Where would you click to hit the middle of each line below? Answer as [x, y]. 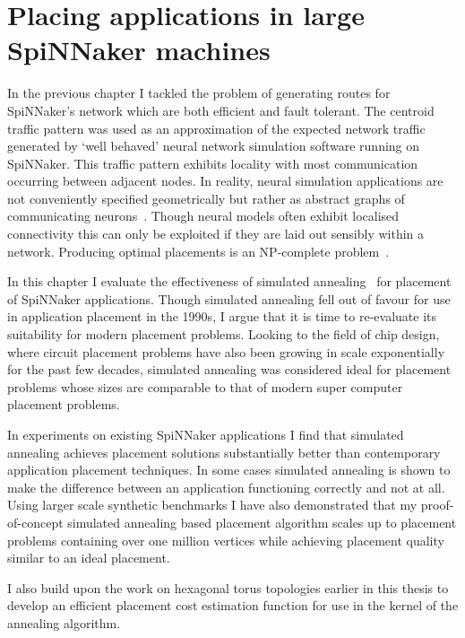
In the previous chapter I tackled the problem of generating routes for [199, 93]
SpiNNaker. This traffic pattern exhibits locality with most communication [213, 163]
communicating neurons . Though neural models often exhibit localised [203, 216]
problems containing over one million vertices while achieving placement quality [226, 540]
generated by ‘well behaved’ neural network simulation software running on [214, 146]
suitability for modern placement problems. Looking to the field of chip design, [224, 334]
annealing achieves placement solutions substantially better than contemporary [224, 452]
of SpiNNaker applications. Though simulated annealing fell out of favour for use [229, 298]
